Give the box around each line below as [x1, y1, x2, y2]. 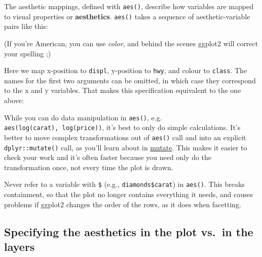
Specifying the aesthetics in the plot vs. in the [4, 223, 253, 239]
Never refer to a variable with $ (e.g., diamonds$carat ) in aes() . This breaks [4, 179, 245, 189]
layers [4, 238, 35, 254]
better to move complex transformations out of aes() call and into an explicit [4, 132, 246, 142]
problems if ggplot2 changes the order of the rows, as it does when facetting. [4, 199, 241, 209]
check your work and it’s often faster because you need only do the [4, 152, 212, 163]
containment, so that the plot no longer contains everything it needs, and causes [4, 189, 253, 199]
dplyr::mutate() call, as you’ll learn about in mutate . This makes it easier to [4, 142, 247, 152]
